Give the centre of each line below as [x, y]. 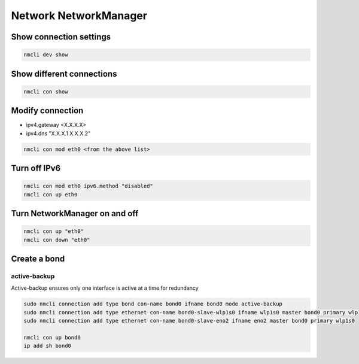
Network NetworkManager [79, 16]
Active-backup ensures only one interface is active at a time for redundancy [105, 288]
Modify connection [47, 111]
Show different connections [64, 74]
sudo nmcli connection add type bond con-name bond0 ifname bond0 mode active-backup [153, 304]
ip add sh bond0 [48, 346]
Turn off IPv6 [36, 169]
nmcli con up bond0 [52, 337]
